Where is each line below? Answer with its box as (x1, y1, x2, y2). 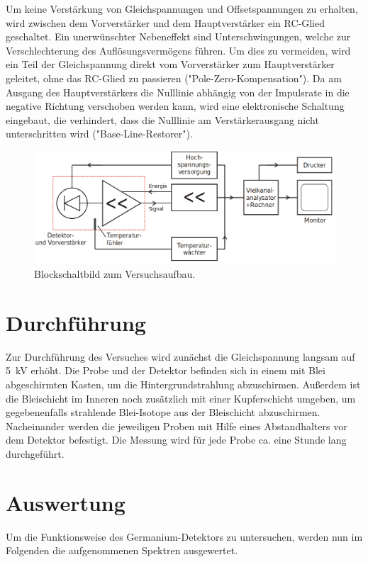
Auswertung (6, 488, 126, 517)
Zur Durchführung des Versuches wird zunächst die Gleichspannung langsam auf (6, 349, 355, 364)
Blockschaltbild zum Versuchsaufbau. (34, 266, 196, 281)
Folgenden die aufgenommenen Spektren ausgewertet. (6, 543, 238, 558)
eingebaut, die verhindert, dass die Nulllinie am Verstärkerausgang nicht (6, 112, 319, 127)
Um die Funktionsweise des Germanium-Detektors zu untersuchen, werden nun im (6, 529, 363, 544)
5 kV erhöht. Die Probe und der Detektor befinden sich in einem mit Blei (6, 363, 325, 378)
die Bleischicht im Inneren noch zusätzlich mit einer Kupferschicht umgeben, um (6, 390, 356, 405)
